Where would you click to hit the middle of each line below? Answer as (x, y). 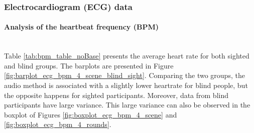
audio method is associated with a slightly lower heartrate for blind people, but (126, 85)
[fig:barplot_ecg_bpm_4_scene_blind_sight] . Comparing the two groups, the (124, 75)
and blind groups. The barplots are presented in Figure (89, 65)
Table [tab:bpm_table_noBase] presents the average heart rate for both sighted (127, 56)
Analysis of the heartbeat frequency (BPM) (81, 27)
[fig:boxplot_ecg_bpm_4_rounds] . (58, 124)
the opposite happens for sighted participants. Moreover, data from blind (116, 95)
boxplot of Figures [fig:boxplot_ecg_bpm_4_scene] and (91, 114)
